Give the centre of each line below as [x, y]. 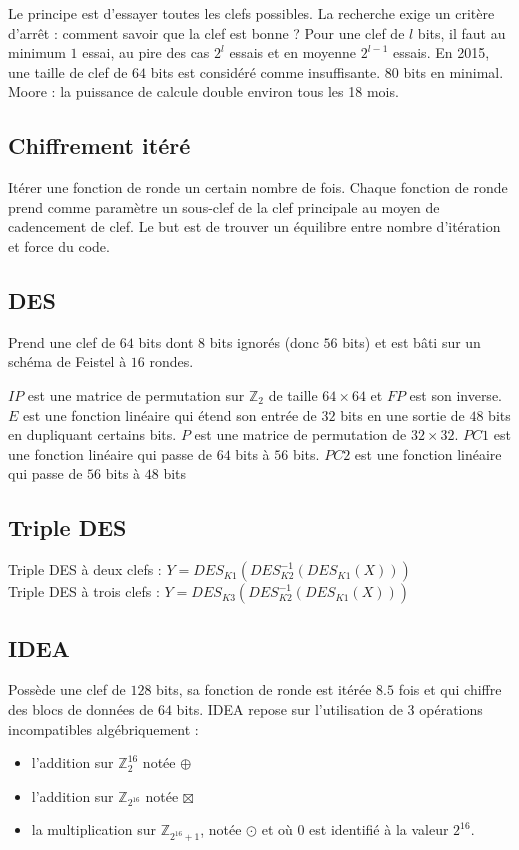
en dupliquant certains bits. [92, 434]
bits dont [166, 341]
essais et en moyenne [292, 52]
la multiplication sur [93, 829]
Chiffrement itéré [99, 145]
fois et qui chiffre [450, 689]
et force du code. [59, 245]
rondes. [171, 361]
